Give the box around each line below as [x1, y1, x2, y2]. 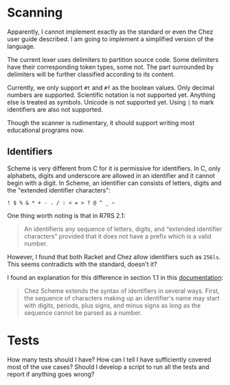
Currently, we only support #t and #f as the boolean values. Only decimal [7, 83, 215, 91]
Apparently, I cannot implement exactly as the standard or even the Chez [7, 27, 214, 36]
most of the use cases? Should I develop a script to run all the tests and [7, 362, 209, 371]
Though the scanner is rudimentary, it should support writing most [7, 118, 195, 126]
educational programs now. [7, 126, 84, 134]
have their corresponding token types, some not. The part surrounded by [7, 63, 214, 71]
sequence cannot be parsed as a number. [23, 308, 142, 317]
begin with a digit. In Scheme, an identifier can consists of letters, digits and [7, 179, 222, 187]
